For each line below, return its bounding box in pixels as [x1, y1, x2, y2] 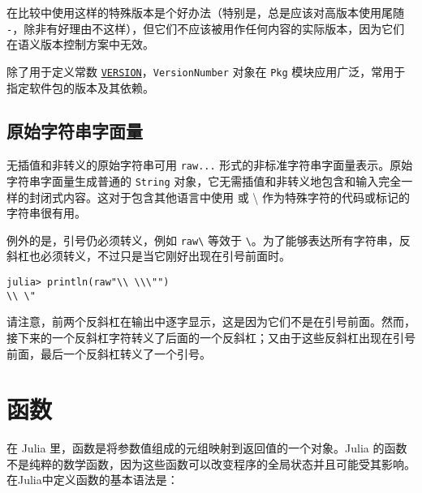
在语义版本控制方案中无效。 [6, 36, 154, 53]
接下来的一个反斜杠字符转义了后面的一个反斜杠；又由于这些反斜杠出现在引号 [6, 328, 416, 345]
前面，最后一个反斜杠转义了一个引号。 [6, 345, 211, 362]
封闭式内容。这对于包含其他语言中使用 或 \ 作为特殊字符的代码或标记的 [28, 188, 410, 205]
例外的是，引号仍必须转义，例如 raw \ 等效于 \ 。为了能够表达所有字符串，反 [6, 231, 411, 248]
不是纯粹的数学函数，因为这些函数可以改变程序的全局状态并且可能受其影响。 [6, 455, 416, 472]
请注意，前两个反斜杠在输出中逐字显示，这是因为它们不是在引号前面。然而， [6, 313, 416, 330]
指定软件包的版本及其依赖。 [6, 79, 154, 96]
